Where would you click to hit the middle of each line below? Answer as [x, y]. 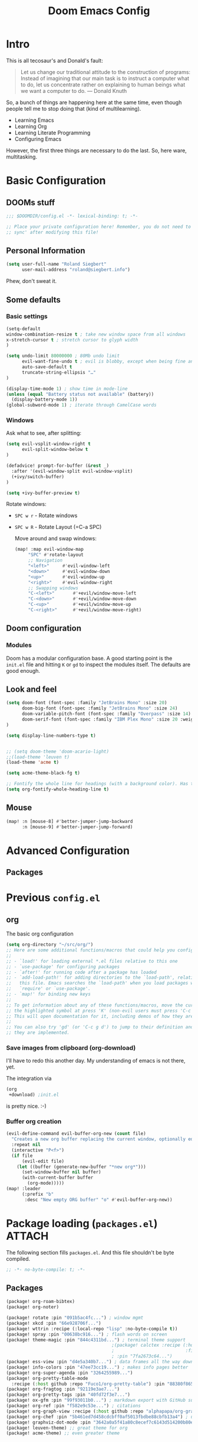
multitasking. [22, 157]
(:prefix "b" [38, 1194]
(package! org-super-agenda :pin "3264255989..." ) [70, 1373]
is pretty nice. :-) [27, 1106]
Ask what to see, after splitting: [44, 433]
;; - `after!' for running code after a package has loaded [82, 972]
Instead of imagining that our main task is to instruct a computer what [105, 78]
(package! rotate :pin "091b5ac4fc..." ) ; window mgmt [75, 1318]
